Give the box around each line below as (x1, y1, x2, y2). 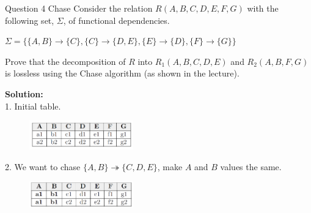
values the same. (220, 160, 282, 173)
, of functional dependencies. (63, 13, 170, 26)
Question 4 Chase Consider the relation (5, 2, 153, 14)
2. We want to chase (5, 160, 81, 173)
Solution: (5, 87, 43, 100)
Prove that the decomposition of (5, 54, 126, 67)
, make (157, 160, 183, 173)
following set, (5, 13, 54, 26)
